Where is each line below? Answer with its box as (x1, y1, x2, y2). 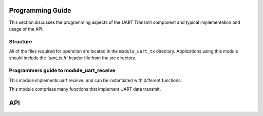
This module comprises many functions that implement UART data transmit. (9, 86, 161, 92)
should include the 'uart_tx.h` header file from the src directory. (9, 55, 136, 61)
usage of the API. (9, 26, 44, 32)
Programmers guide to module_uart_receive (9, 67, 115, 74)
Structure (9, 38, 33, 45)
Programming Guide (9, 6, 72, 15)
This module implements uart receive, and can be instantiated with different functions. (9, 77, 182, 83)
